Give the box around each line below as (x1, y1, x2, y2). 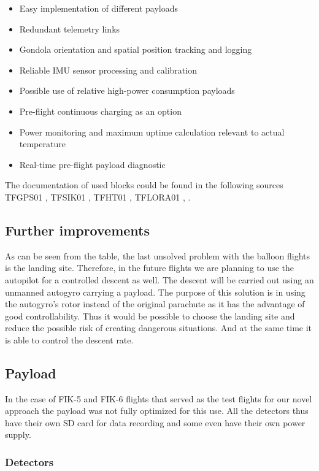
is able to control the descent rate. (5, 333, 134, 346)
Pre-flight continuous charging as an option (19, 104, 182, 117)
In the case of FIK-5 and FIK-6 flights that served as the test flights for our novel (5, 392, 312, 405)
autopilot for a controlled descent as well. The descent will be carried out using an (5, 273, 314, 286)
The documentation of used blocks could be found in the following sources (5, 178, 283, 191)
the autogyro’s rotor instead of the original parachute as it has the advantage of (5, 297, 305, 310)
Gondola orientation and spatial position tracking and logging (19, 43, 252, 56)
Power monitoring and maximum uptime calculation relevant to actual (19, 125, 285, 138)
